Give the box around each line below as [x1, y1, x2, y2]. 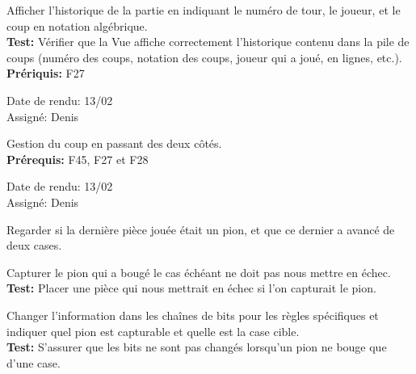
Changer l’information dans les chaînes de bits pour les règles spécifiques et [6, 306, 379, 323]
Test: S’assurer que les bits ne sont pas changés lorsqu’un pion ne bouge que [6, 338, 387, 355]
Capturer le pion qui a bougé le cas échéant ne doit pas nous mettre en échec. [6, 263, 391, 280]
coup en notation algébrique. [6, 17, 148, 34]
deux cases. [6, 237, 62, 254]
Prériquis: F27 [6, 65, 85, 82]
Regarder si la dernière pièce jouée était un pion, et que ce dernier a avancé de [6, 221, 395, 237]
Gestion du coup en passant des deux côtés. [6, 135, 222, 152]
